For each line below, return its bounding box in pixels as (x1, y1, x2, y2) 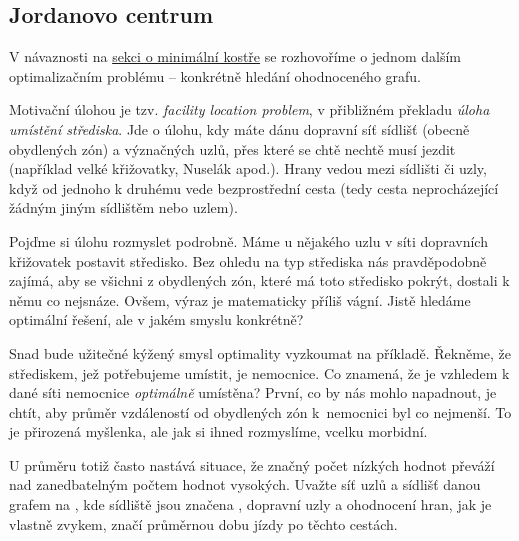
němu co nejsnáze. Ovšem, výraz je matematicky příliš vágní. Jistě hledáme (9, 289, 471, 310)
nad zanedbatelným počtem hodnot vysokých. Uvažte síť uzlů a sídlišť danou (9, 474, 481, 495)
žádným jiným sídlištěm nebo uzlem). (9, 197, 238, 218)
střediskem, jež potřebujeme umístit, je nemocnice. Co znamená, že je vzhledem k (9, 362, 510, 383)
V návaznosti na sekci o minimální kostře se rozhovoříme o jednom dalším (9, 46, 461, 67)
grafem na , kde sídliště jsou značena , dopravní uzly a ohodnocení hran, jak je (9, 494, 492, 515)
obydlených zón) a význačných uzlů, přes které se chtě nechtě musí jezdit (9, 138, 456, 159)
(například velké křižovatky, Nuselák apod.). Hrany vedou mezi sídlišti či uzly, (9, 158, 487, 179)
